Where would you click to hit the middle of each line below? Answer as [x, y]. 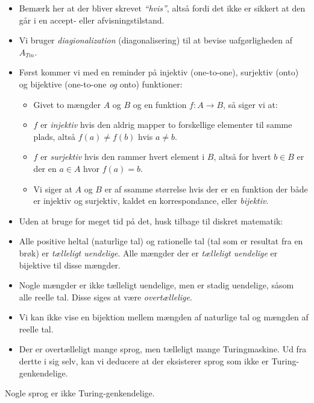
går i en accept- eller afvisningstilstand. [92, 20]
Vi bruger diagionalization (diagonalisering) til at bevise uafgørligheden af [156, 40]
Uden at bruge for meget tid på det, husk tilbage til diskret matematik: [151, 221]
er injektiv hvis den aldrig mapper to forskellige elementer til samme [166, 125]
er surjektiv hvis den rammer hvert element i [123, 157]
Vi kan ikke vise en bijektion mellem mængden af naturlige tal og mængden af [164, 317]
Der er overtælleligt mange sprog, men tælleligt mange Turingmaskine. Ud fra [163, 349]
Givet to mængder [67, 104]
